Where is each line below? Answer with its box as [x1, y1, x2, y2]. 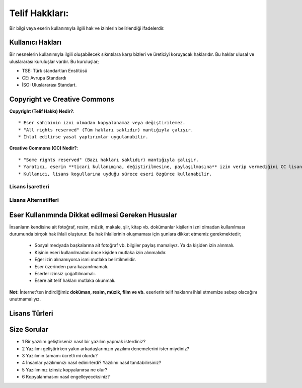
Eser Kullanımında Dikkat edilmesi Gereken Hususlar [9, 210, 177, 219]
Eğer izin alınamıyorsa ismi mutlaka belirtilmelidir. [34, 257, 136, 263]
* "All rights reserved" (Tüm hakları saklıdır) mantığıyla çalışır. [18, 127, 194, 133]
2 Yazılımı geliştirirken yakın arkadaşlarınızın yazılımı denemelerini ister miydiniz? [22, 345, 190, 352]
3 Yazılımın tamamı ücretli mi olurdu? [22, 352, 98, 358]
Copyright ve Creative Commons [9, 95, 114, 103]
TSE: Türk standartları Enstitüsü [22, 68, 88, 74]
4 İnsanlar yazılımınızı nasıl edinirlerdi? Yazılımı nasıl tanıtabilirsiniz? [22, 360, 162, 366]
